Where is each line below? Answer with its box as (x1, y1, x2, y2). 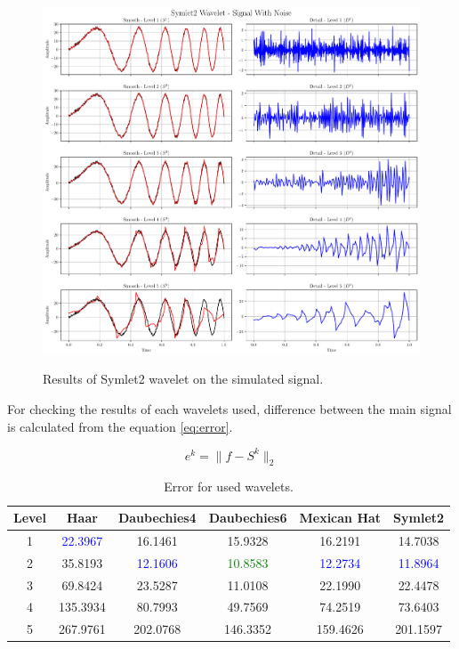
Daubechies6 (208, 508, 287, 526)
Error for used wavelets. (164, 477, 294, 496)
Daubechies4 (117, 508, 197, 526)
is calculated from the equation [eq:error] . (7, 417, 233, 435)
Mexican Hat (299, 508, 382, 526)
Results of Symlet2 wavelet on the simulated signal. (43, 369, 324, 388)
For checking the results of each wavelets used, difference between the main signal (7, 399, 452, 418)
